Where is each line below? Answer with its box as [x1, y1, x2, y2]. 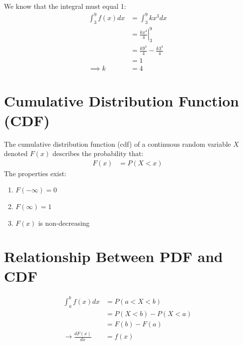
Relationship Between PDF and [4, 246, 223, 266]
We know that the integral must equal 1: [4, 1, 126, 11]
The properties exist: [4, 168, 67, 178]
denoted [4, 148, 28, 159]
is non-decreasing [38, 217, 90, 228]
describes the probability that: [53, 148, 144, 159]
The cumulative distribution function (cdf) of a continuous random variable [4, 138, 231, 149]
